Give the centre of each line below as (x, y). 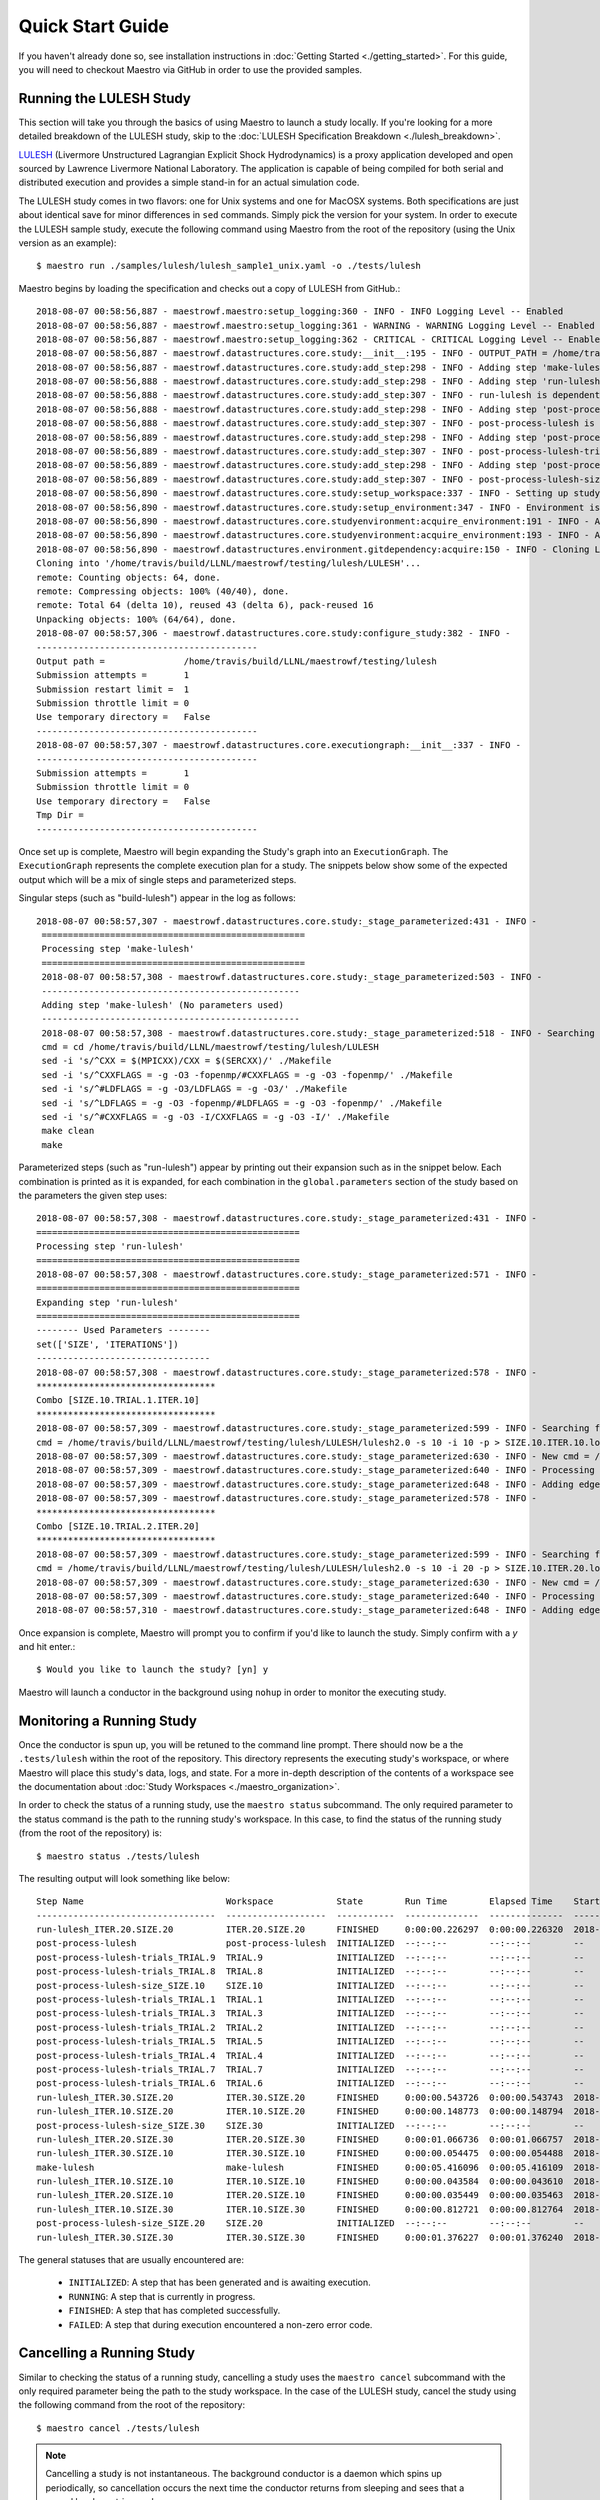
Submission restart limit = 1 (113, 689)
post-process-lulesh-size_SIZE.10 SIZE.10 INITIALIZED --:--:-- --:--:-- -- (310, 1985)
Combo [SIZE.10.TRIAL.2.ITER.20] (118, 1526)
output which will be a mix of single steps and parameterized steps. (157, 879)
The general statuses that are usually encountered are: (131, 2260)
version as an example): (67, 242)
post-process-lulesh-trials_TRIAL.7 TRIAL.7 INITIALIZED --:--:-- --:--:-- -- (310, 2069)
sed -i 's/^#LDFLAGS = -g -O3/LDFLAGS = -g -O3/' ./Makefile (194, 1089)
